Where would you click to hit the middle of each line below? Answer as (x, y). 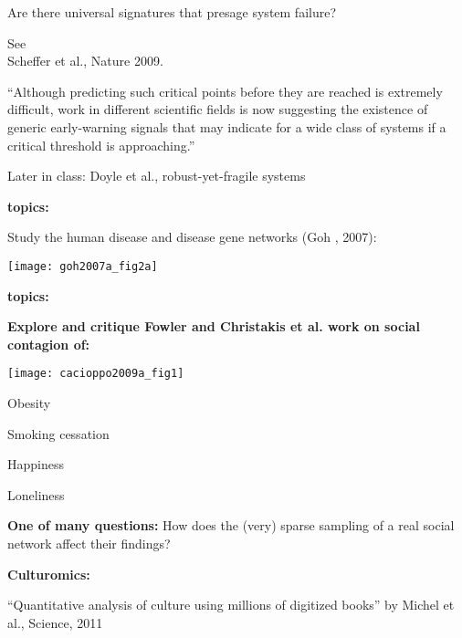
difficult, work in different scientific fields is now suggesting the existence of (218, 109)
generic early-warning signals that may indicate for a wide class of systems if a (227, 126)
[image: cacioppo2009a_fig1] (96, 374)
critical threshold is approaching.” (101, 145)
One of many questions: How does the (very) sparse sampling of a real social (231, 525)
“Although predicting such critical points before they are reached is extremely (225, 91)
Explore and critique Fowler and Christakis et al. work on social (214, 326)
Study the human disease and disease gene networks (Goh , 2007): (192, 237)
